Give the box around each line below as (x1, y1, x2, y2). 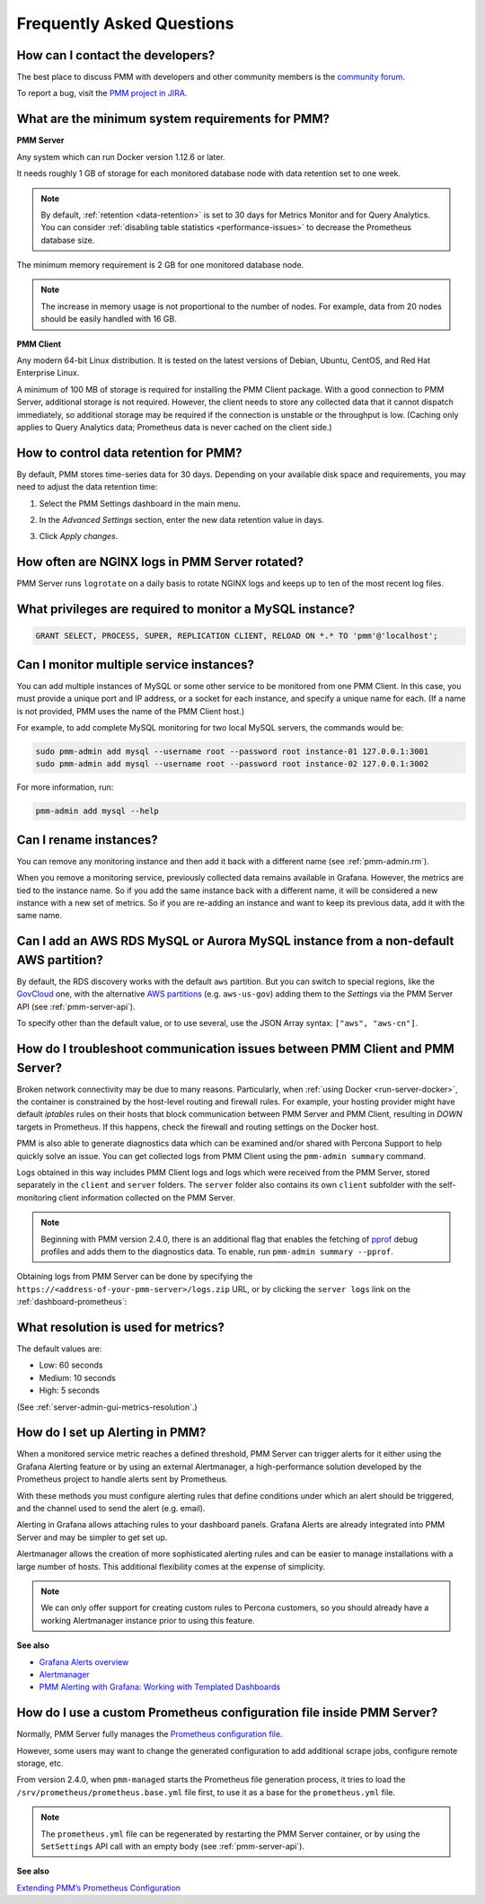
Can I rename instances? (16, 832, 159, 847)
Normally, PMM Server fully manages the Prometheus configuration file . (16, 1729, 283, 1740)
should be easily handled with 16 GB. (40, 314, 177, 324)
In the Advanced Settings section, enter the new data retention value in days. (39, 515, 325, 526)
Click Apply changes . (39, 531, 119, 542)
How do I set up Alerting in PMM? (16, 1425, 207, 1440)
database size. (40, 235, 95, 245)
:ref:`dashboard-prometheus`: (16, 1297, 128, 1307)
